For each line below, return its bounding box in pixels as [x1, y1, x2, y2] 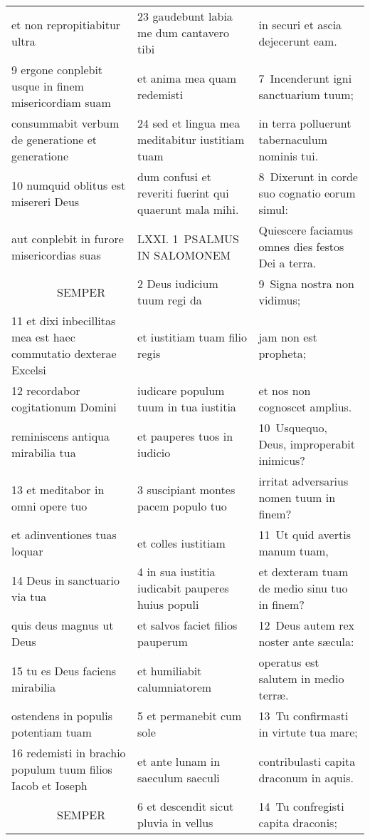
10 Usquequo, [258, 419, 328, 436]
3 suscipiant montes [137, 481, 236, 498]
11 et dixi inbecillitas [11, 312, 116, 329]
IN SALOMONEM [137, 246, 231, 263]
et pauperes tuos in [137, 427, 233, 444]
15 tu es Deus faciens [11, 662, 117, 679]
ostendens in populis [11, 707, 113, 724]
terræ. [258, 687, 289, 703]
